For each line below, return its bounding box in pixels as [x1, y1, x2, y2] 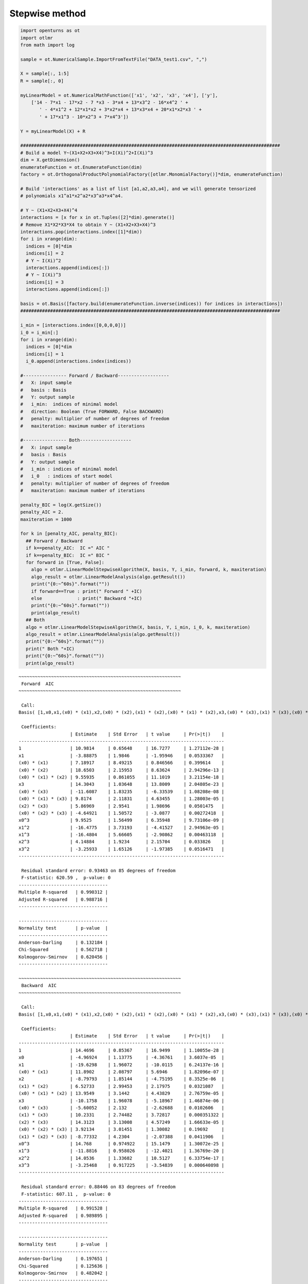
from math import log [20, 42, 75, 48]
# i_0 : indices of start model [20, 473, 113, 479]
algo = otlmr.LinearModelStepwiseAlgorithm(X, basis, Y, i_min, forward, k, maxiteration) [31, 567, 267, 573]
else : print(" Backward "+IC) [31, 596, 142, 601]
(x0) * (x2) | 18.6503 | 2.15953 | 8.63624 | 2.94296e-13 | [18, 767, 224, 773]
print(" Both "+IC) [26, 646, 75, 652]
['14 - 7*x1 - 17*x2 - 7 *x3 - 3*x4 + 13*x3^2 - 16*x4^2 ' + [31, 100, 188, 105]
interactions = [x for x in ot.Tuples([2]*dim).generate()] [20, 215, 175, 220]
